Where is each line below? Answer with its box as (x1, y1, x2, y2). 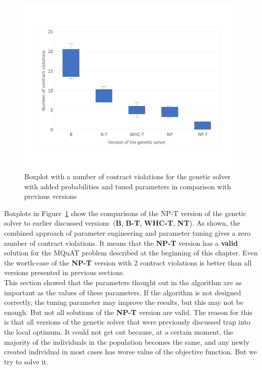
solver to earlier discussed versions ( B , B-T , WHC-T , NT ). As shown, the (4, 218, 240, 228)
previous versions (24, 191, 77, 201)
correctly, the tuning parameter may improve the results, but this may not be (4, 297, 243, 307)
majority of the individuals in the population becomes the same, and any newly (4, 336, 249, 347)
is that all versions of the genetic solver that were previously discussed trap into (4, 316, 250, 327)
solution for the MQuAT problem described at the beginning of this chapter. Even (4, 247, 258, 258)
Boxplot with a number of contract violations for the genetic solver (24, 171, 231, 182)
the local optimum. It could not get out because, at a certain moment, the (4, 327, 233, 337)
